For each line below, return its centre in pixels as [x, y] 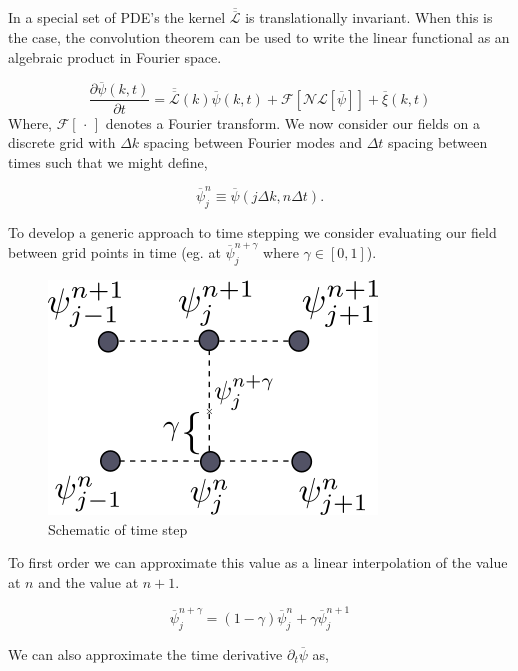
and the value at [88, 581]
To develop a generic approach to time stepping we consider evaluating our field [252, 231]
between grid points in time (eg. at [114, 252]
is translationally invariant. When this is [369, 17]
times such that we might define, [108, 161]
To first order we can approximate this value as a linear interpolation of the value [258, 562]
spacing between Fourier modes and [252, 142]
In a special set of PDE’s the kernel [117, 17]
